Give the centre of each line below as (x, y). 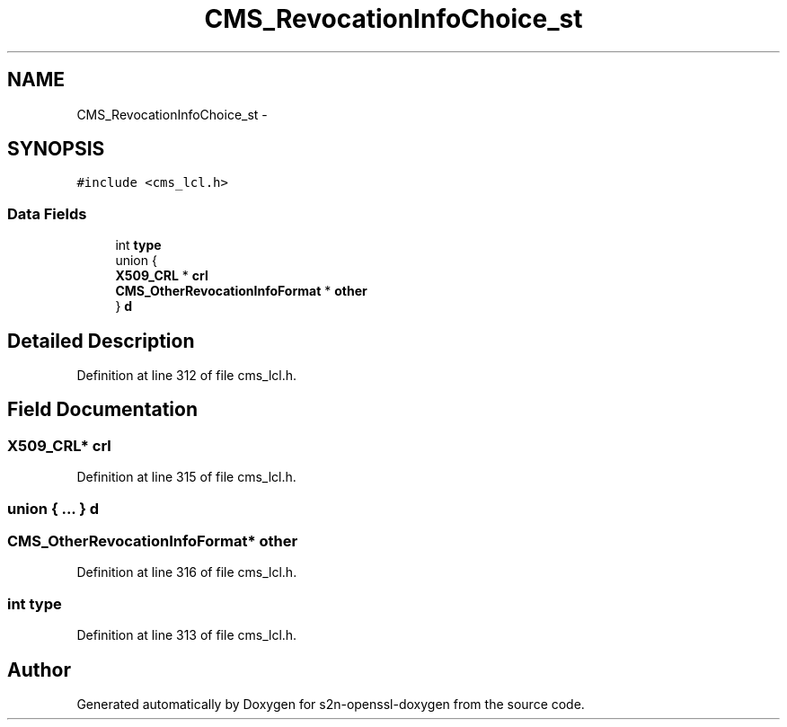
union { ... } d (53, 508)
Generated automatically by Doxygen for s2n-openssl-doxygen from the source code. (331, 704)
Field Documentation (102, 410)
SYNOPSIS (56, 149)
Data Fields (47, 213)
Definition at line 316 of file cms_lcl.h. (187, 572)
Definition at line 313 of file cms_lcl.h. (187, 635)
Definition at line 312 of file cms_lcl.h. (187, 376)
